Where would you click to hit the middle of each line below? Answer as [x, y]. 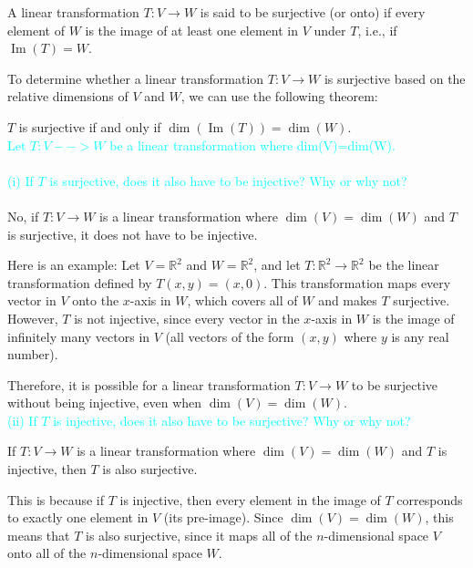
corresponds [430, 499]
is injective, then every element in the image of [250, 499]
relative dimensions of [68, 96]
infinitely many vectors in [79, 336]
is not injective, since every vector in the [187, 318]
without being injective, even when [105, 403]
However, [33, 318]
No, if [23, 216]
